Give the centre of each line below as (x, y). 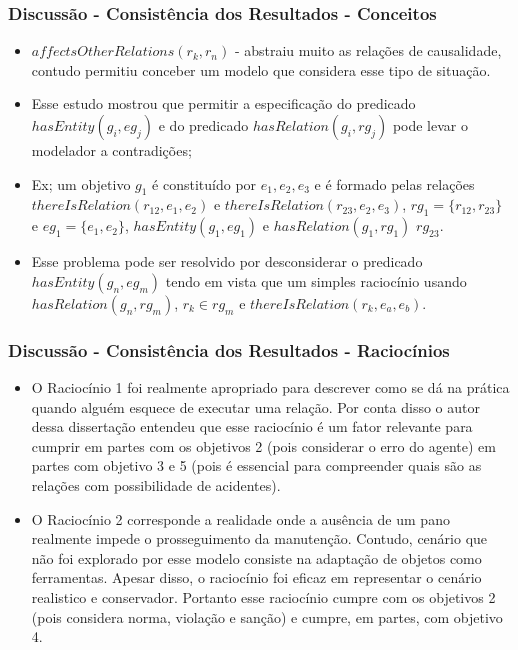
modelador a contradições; (111, 150)
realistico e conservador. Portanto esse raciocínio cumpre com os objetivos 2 (263, 596)
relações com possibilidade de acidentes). (156, 484)
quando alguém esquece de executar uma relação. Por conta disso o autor (255, 406)
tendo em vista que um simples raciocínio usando (316, 280)
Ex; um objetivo (81, 183)
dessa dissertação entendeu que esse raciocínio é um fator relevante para (252, 426)
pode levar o (430, 125)
